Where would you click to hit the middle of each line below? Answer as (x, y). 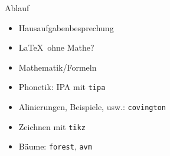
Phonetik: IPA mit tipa (62, 87)
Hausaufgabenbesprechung (66, 27)
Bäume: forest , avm (55, 146)
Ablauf (17, 8)
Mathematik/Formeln (58, 67)
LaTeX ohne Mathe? (56, 47)
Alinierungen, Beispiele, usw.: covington (92, 107)
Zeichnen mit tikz (52, 126)
